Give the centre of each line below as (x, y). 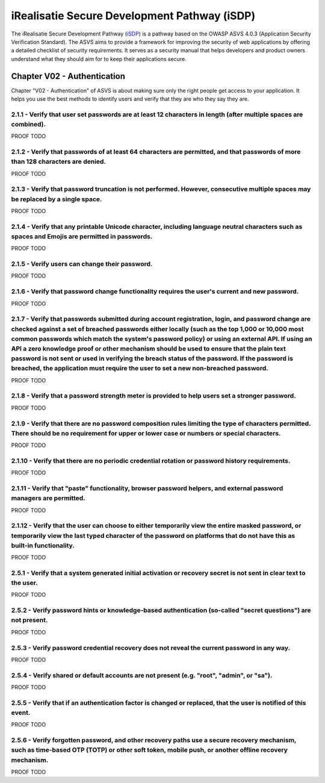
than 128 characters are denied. (59, 161)
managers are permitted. (48, 498)
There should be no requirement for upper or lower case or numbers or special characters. (146, 433)
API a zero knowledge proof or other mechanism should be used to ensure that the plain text (148, 348)
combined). (29, 124)
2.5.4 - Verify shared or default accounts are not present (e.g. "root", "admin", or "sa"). (142, 675)
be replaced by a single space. (57, 199)
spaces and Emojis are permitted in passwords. (82, 236)
